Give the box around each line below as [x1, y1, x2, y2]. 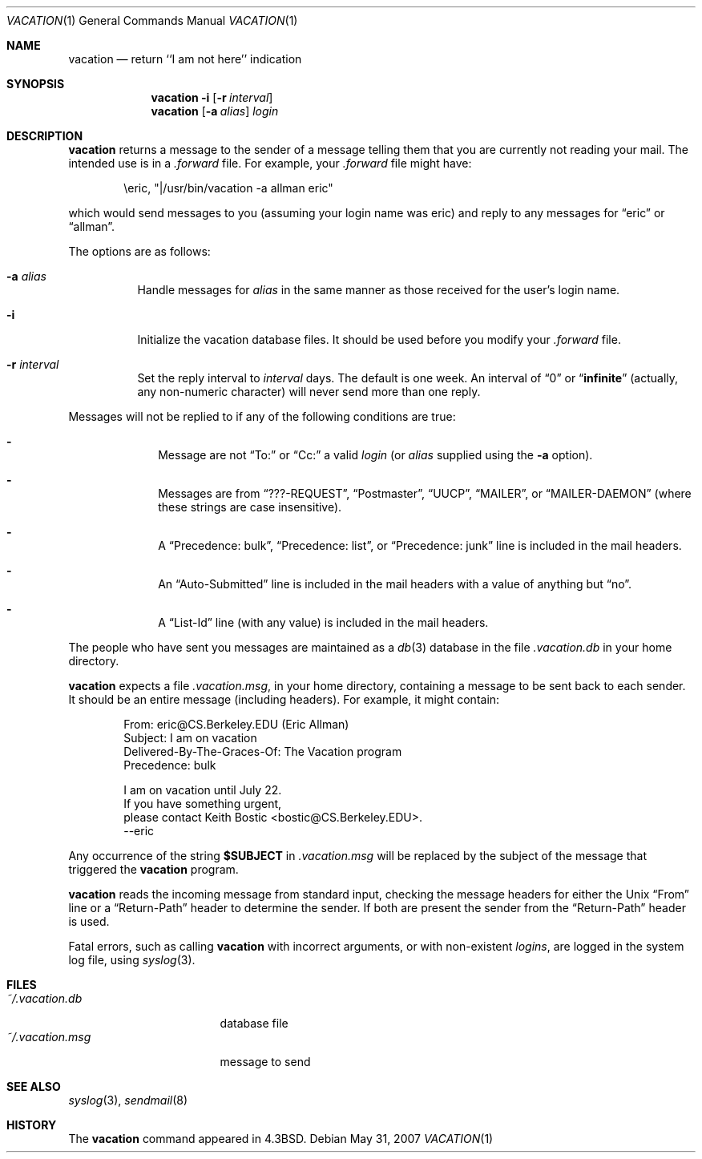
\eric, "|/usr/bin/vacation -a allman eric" [123, 181, 333, 195]
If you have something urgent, [123, 797, 282, 810]
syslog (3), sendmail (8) [68, 1093, 188, 1107]
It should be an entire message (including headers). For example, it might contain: [68, 693, 500, 706]
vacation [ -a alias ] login [151, 104, 279, 118]
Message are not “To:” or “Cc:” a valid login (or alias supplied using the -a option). [158, 448, 593, 462]
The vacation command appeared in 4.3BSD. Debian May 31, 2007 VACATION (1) [68, 1132, 494, 1145]
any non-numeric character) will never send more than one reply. [137, 385, 481, 398]
